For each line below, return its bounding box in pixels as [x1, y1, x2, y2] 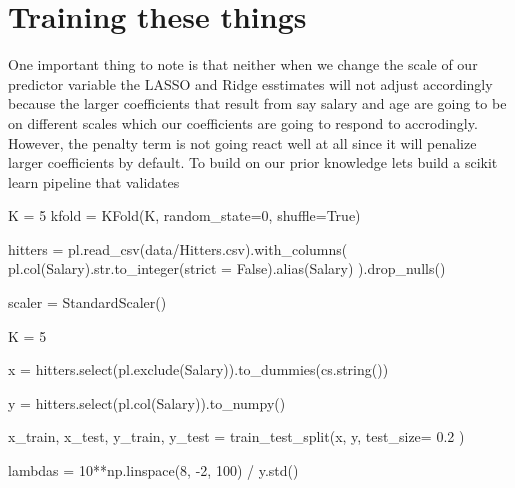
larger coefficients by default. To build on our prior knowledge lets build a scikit [8, 152, 498, 173]
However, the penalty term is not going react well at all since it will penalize [8, 132, 477, 153]
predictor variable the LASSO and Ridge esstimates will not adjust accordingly [8, 73, 493, 94]
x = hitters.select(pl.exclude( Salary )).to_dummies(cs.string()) [8, 359, 389, 380]
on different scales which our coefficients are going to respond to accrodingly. [8, 112, 478, 133]
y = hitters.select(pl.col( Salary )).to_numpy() [8, 392, 286, 413]
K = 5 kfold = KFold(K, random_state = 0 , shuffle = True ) [8, 205, 361, 226]
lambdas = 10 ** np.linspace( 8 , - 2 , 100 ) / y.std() [8, 460, 299, 481]
